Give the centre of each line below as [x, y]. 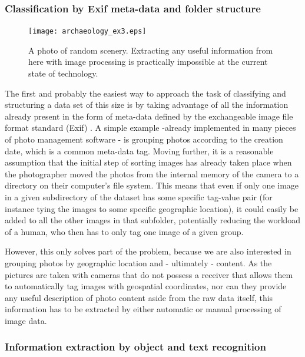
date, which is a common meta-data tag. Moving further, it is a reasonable [139, 151]
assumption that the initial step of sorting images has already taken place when [148, 162]
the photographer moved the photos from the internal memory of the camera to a [152, 173]
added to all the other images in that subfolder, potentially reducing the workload [153, 220]
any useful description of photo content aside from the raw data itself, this [139, 297]
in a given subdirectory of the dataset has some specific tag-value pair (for [139, 197]
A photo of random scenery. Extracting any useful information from [151, 50]
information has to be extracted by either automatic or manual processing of [143, 309]
